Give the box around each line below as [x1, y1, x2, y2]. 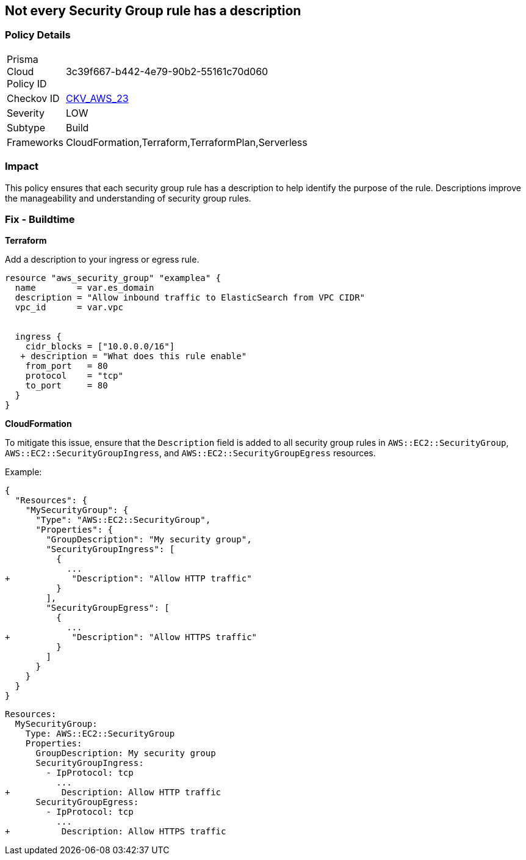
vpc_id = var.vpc [15, 302, 123, 313]
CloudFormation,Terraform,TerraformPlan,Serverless [65, 136, 308, 148]
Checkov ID [7, 92, 60, 104]
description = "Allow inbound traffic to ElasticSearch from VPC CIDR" [15, 293, 366, 303]
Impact [5, 160, 39, 173]
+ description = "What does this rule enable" [20, 351, 247, 362]
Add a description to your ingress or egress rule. [5, 254, 200, 265]
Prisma [7, 53, 38, 65]
